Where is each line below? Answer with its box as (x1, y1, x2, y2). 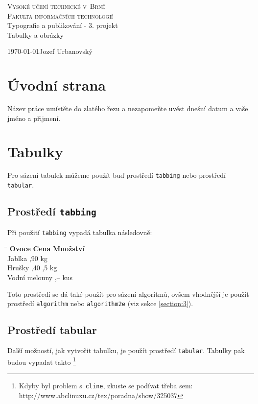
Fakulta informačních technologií (7, 10, 113, 21)
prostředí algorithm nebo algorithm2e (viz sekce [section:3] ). (7, 298, 193, 309)
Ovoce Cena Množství (9, 243, 85, 254)
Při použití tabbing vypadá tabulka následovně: (7, 227, 152, 237)
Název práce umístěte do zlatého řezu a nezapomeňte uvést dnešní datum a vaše (7, 103, 248, 114)
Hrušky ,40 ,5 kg (7, 262, 57, 273)
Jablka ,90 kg (7, 253, 47, 263)
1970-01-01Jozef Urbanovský (7, 46, 93, 56)
